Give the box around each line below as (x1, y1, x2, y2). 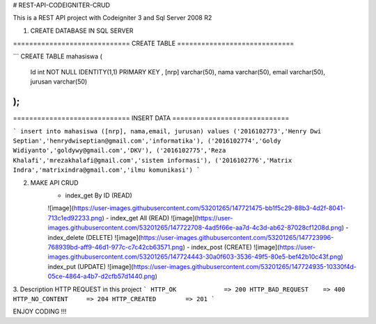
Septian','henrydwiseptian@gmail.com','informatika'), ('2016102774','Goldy (13, 137, 281, 145)
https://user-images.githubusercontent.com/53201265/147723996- (140, 233, 334, 241)
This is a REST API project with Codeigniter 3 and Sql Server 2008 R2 (13, 14, 212, 22)
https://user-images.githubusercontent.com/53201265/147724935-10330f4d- (133, 262, 357, 270)
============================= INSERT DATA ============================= (13, 114, 290, 122)
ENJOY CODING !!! (13, 307, 67, 316)
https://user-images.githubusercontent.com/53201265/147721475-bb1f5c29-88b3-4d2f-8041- (73, 204, 346, 212)
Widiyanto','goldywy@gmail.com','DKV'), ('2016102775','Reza (13, 147, 226, 154)
